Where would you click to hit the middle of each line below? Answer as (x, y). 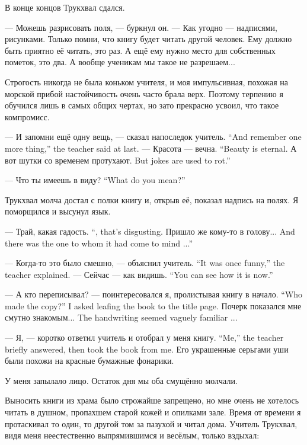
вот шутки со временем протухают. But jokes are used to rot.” (118, 160)
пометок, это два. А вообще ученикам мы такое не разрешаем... (120, 62)
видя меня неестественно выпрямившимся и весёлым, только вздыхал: (132, 435)
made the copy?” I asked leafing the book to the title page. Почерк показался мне (153, 305)
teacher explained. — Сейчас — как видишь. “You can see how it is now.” (139, 274)
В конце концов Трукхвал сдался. (65, 7)
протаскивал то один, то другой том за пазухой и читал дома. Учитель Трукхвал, (151, 423)
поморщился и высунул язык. (58, 211)
